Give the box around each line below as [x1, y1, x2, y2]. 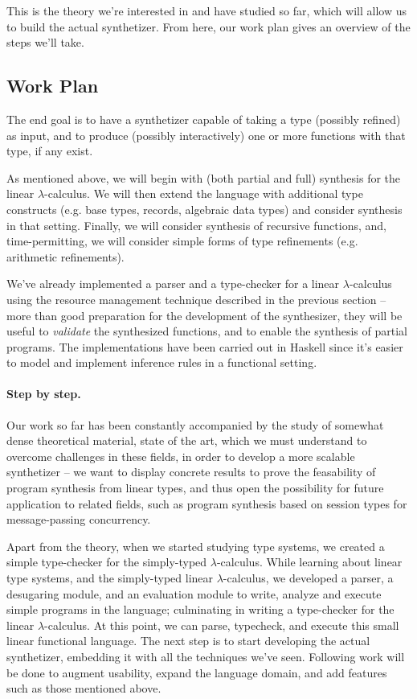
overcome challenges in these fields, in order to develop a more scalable [6, 447, 355, 464]
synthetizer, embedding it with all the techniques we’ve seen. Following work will [6, 648, 405, 664]
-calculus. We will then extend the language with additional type [44, 185, 363, 202]
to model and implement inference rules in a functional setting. [6, 354, 317, 371]
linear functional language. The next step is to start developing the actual [6, 632, 370, 649]
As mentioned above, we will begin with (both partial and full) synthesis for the [6, 169, 401, 186]
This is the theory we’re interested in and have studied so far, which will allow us [6, 2, 407, 19]
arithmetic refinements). [6, 248, 125, 265]
